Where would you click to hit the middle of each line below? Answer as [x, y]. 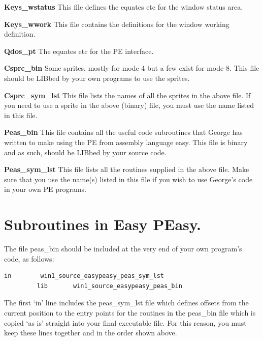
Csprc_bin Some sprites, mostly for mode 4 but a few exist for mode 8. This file [132, 68]
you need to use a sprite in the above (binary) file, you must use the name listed [129, 105]
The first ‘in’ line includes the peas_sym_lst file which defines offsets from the [126, 303]
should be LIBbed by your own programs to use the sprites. [97, 78]
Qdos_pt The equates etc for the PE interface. [79, 51]
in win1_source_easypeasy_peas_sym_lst [84, 276]
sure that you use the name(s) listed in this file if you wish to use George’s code [128, 179]
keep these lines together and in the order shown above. [91, 333]
